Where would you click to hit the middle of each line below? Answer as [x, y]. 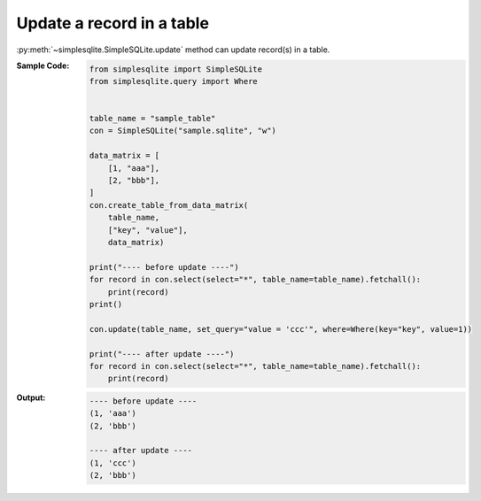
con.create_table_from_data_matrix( [169, 205]
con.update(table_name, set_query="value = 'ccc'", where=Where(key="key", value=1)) [281, 329]
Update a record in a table [113, 23]
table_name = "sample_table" [152, 119]
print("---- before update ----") [164, 267]
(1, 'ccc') [112, 463]
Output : [31, 397]
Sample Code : [43, 66]
